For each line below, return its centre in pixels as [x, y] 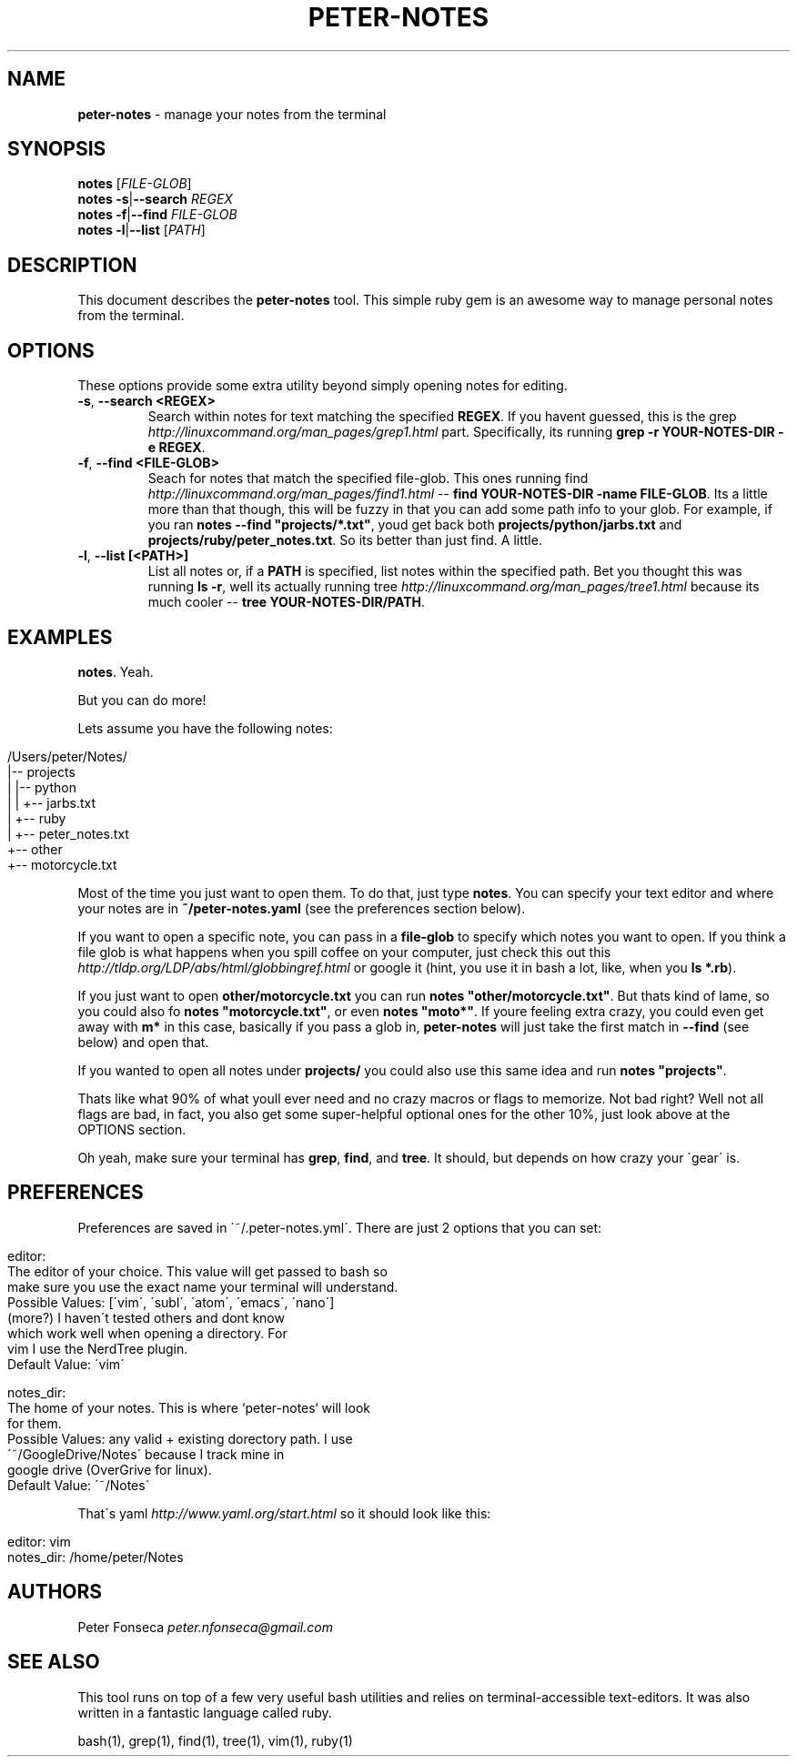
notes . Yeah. [116, 671]
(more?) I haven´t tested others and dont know [146, 1317]
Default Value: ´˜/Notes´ [79, 1485]
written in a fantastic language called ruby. [205, 1712]
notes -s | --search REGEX [155, 199]
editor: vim [39, 1541]
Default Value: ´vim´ [66, 1364]
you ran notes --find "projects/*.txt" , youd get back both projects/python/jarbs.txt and [415, 525]
